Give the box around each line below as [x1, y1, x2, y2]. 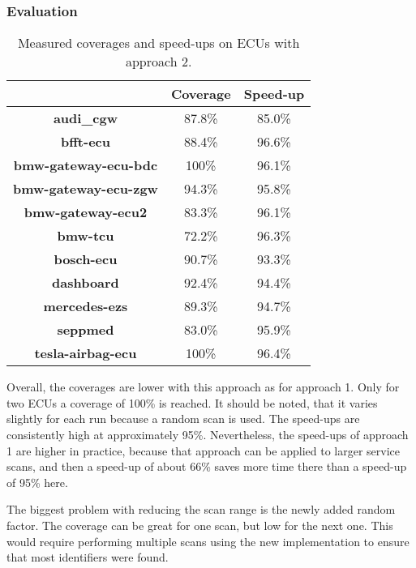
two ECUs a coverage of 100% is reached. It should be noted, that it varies [6, 394, 378, 411]
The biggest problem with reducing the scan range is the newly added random [6, 501, 396, 518]
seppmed [57, 320, 114, 340]
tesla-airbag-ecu [34, 344, 137, 363]
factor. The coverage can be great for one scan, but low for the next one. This [6, 516, 393, 533]
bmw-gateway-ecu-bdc [13, 156, 158, 175]
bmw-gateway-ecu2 [24, 203, 148, 222]
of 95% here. [6, 473, 68, 490]
